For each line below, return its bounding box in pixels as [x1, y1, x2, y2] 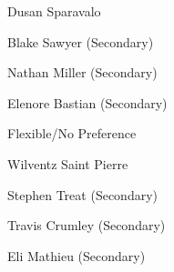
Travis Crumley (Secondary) [7, 216, 166, 235]
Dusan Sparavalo [7, 2, 101, 20]
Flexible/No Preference [7, 124, 137, 143]
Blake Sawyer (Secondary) [7, 32, 154, 51]
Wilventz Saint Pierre [7, 154, 128, 173]
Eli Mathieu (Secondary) [7, 246, 146, 265]
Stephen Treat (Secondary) [7, 185, 158, 204]
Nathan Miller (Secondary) [7, 63, 158, 82]
